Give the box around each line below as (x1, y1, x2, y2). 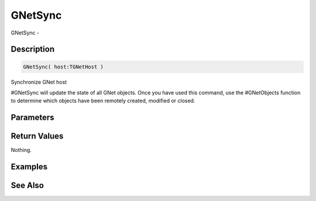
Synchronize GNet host (11, 78, 67, 85)
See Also (11, 181, 44, 190)
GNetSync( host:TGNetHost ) (23, 63, 104, 70)
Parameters (11, 113, 54, 123)
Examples (11, 162, 48, 172)
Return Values (11, 131, 64, 141)
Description (11, 44, 55, 54)
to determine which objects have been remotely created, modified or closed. (11, 97, 195, 105)
